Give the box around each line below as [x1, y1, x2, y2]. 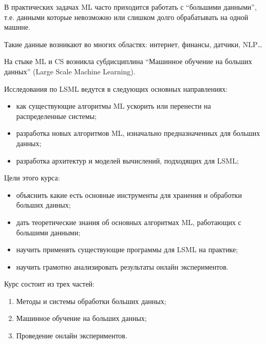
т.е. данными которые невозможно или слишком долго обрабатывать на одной [4, 11, 249, 22]
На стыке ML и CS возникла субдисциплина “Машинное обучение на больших [4, 56, 252, 67]
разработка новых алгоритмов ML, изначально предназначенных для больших [16, 128, 260, 138]
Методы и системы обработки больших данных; [16, 295, 166, 306]
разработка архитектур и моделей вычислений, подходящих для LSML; [16, 155, 239, 166]
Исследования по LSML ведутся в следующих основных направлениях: [4, 83, 228, 94]
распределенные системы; [16, 110, 97, 121]
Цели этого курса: [4, 172, 60, 183]
